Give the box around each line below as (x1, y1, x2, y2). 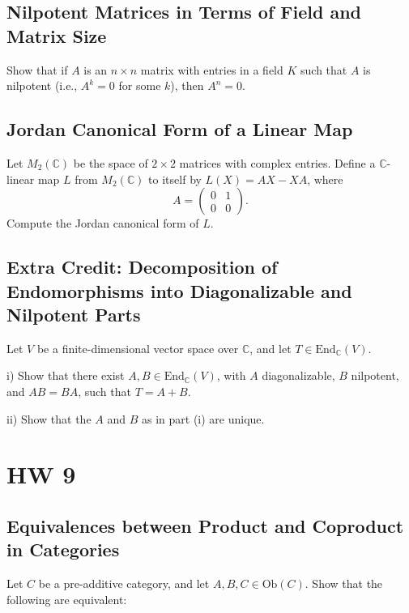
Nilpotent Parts (6, 301, 141, 326)
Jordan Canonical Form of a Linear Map (6, 117, 353, 142)
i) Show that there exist (6, 367, 125, 384)
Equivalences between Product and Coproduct (6, 513, 404, 538)
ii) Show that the (6, 410, 92, 427)
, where (307, 170, 343, 187)
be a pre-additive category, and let (38, 575, 210, 592)
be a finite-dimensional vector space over (36, 339, 239, 356)
